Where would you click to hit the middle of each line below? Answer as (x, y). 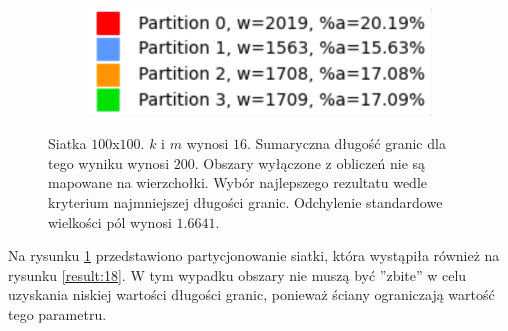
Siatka (67, 143)
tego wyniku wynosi (109, 162)
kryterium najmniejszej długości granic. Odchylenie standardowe (245, 201)
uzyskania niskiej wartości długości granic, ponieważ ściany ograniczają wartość (251, 294)
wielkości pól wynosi (110, 221)
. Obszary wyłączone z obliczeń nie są (310, 162)
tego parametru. (57, 313)
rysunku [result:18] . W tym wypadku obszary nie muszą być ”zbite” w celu (237, 274)
